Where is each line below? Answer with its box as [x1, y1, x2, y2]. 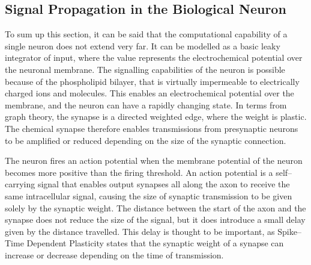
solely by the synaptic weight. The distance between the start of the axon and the [5, 201, 306, 214]
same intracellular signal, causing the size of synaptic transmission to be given [5, 189, 292, 202]
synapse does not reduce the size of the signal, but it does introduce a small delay [5, 213, 306, 226]
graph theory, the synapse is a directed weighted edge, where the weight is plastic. [5, 110, 307, 123]
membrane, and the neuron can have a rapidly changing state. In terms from [5, 98, 287, 111]
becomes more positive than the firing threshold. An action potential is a [5, 166, 273, 178]
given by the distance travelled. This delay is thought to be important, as [5, 225, 275, 237]
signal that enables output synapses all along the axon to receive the [37, 178, 290, 190]
